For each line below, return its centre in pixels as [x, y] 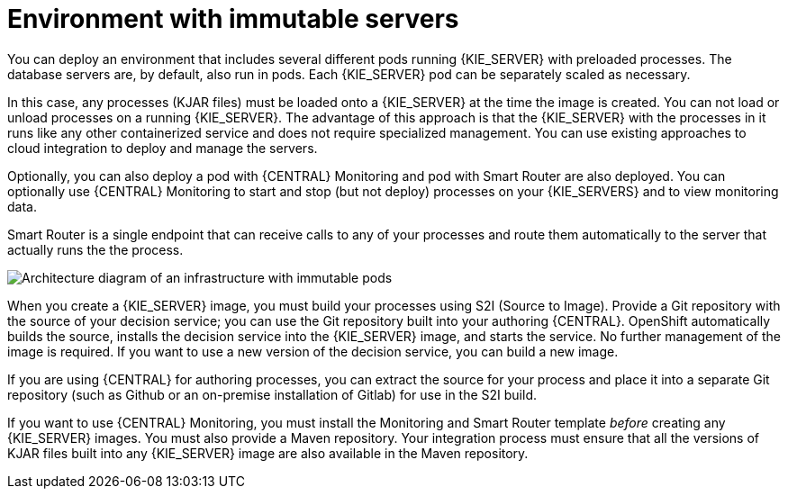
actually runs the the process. [95, 249]
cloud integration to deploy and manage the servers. [163, 148]
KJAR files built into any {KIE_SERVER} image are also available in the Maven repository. [268, 453]
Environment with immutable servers [233, 19]
